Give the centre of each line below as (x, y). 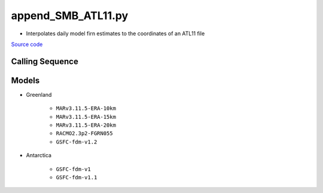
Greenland (39, 94)
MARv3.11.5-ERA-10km (86, 108)
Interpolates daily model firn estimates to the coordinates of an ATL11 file (115, 33)
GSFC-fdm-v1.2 (77, 142)
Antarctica (39, 155)
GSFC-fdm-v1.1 (77, 177)
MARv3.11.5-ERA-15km (86, 117)
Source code (27, 44)
